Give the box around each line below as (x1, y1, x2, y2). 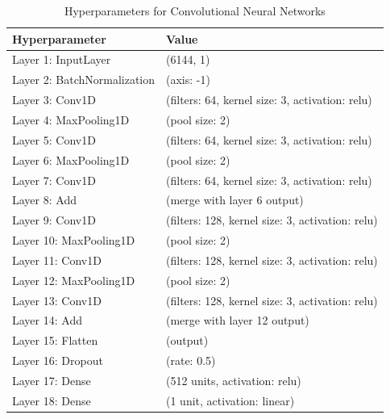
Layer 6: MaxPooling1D (12, 151, 130, 168)
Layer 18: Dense (12, 392, 91, 409)
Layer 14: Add (12, 312, 82, 329)
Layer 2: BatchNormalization (12, 71, 156, 88)
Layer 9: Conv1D (12, 212, 96, 228)
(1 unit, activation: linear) (166, 392, 295, 409)
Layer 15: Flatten (12, 332, 98, 349)
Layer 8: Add (12, 191, 77, 208)
